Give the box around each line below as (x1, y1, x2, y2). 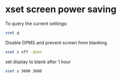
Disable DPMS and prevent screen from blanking (5, 39, 107, 45)
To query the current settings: (5, 20, 68, 27)
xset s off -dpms (5, 49, 42, 55)
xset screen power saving (5, 4, 117, 15)
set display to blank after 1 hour (5, 59, 71, 65)
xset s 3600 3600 (5, 68, 42, 73)
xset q (5, 30, 19, 35)
